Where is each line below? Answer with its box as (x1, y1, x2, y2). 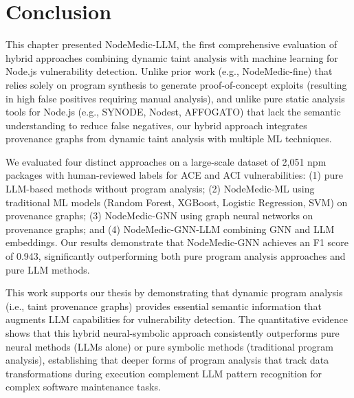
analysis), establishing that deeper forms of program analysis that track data (5, 353, 329, 367)
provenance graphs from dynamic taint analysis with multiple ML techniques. (5, 131, 332, 146)
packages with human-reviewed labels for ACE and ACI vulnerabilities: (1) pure (5, 168, 343, 182)
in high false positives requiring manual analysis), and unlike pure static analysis (5, 91, 345, 105)
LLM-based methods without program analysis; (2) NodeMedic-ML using (5, 181, 315, 196)
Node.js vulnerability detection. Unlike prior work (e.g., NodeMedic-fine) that (5, 64, 333, 78)
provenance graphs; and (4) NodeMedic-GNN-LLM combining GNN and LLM (5, 221, 335, 236)
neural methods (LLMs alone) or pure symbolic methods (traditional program (5, 339, 333, 353)
